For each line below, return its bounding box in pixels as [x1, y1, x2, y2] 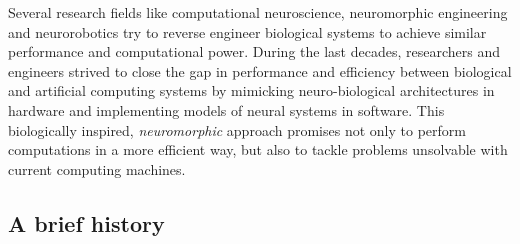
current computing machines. [8, 158, 186, 179]
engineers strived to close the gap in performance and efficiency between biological [8, 60, 512, 81]
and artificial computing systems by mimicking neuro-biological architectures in [8, 80, 495, 101]
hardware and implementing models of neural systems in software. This [8, 99, 445, 120]
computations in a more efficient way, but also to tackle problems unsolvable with [8, 139, 508, 160]
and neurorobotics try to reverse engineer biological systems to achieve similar [8, 21, 487, 42]
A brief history [8, 207, 165, 238]
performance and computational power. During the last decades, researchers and [8, 41, 500, 62]
